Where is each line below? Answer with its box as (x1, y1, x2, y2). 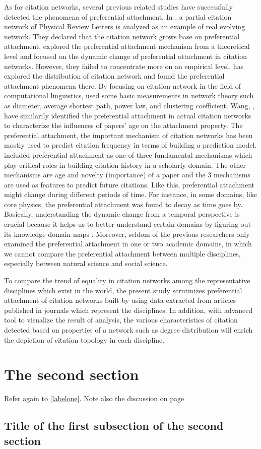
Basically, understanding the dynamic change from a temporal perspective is (4, 209, 240, 219)
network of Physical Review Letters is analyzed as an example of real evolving (4, 21, 245, 32)
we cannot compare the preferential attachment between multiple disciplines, (4, 248, 241, 259)
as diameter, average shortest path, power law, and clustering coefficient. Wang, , (4, 100, 255, 110)
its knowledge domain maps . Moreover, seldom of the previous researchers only (4, 228, 250, 239)
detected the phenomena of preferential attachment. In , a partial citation (4, 11, 232, 22)
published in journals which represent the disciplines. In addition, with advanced (4, 304, 253, 315)
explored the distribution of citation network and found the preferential (4, 71, 225, 81)
